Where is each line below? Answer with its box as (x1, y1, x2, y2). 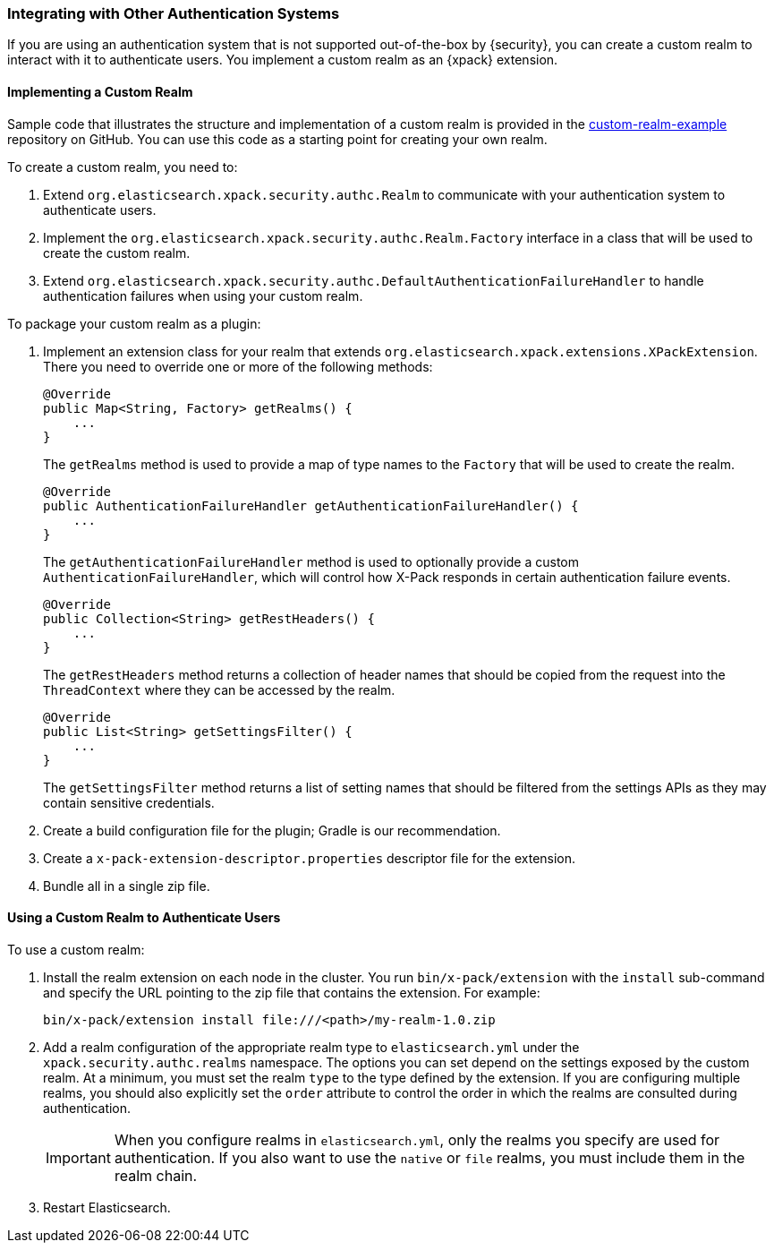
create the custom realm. (43, 244, 191, 261)
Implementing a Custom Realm (7, 83, 193, 99)
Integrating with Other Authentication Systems (7, 4, 340, 22)
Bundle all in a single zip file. (43, 878, 210, 894)
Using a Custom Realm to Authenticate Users (7, 910, 281, 926)
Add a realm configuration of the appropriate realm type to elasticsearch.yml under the (43, 1039, 580, 1055)
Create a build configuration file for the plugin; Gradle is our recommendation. (43, 822, 501, 838)
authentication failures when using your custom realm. (43, 287, 363, 304)
